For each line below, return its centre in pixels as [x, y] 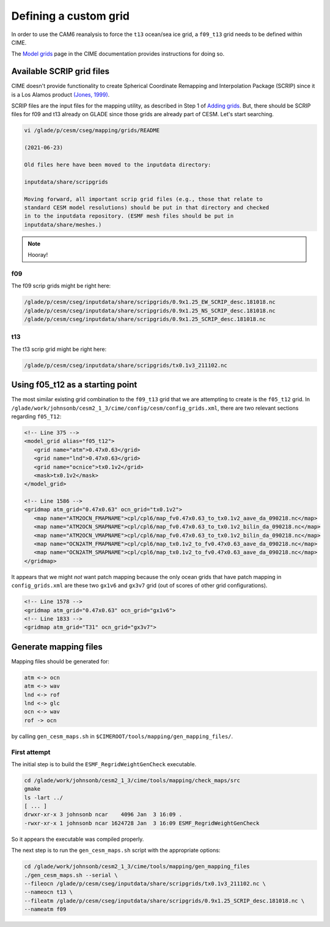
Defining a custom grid [70, 16]
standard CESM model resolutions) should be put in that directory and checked [147, 207]
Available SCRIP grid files [61, 71]
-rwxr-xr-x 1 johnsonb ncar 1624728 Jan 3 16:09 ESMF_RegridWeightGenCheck [142, 823]
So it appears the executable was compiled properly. [78, 839]
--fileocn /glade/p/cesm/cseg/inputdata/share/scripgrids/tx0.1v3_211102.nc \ [145, 883]
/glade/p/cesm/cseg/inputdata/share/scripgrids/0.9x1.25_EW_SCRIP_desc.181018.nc [150, 302]
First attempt [31, 752]
